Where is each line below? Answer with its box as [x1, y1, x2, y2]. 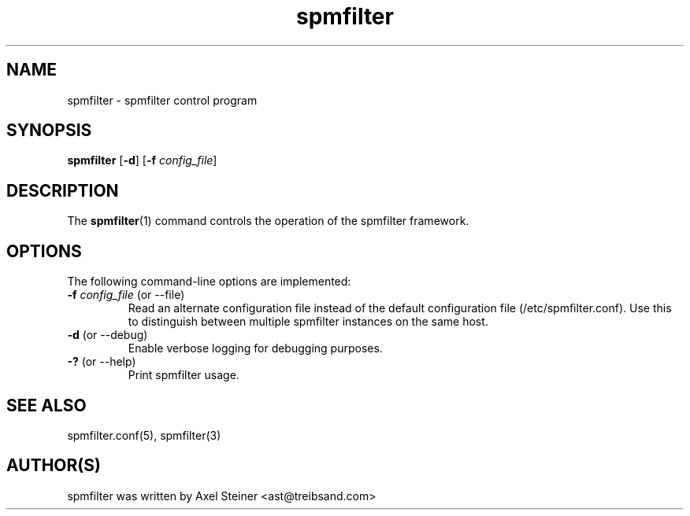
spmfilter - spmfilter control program [67, 93, 258, 107]
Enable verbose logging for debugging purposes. [128, 341, 383, 356]
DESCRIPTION [6, 180, 119, 201]
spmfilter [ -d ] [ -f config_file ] [67, 153, 217, 168]
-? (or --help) [67, 355, 136, 369]
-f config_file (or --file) [67, 288, 185, 302]
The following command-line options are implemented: [67, 275, 351, 289]
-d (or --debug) [67, 328, 148, 342]
